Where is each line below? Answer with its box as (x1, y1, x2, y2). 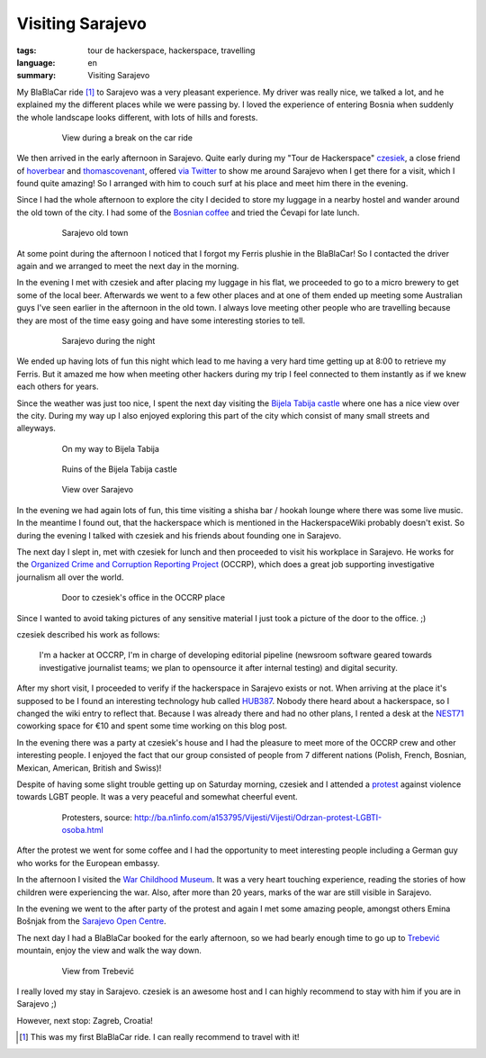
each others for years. (16, 381, 99, 392)
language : (16, 57, 56, 68)
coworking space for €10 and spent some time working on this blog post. (16, 720, 288, 731)
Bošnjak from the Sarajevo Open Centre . (16, 916, 166, 927)
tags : (16, 45, 37, 56)
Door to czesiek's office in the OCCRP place (61, 592, 225, 603)
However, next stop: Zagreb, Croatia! (16, 1015, 153, 1026)
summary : (16, 70, 57, 81)
